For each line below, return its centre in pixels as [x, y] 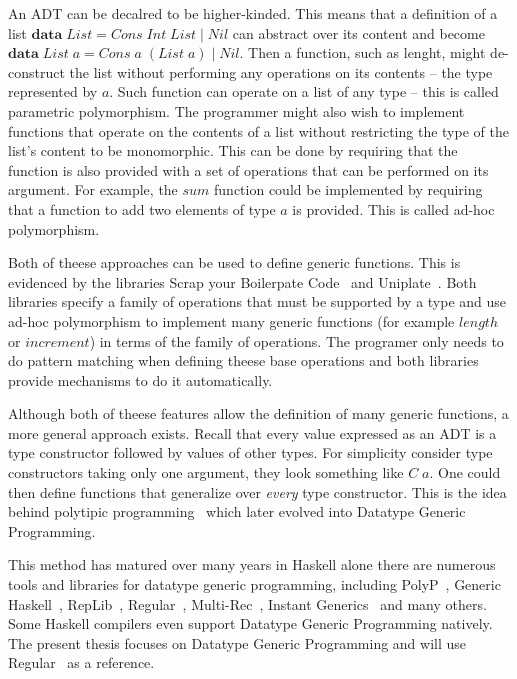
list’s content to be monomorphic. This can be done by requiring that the [233, 150]
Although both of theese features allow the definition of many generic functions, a [258, 413]
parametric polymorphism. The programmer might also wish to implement [236, 110]
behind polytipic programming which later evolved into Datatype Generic [237, 511]
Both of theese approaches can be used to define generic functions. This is [234, 262]
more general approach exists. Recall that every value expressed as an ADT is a [252, 432]
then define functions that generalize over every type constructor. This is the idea [257, 491]
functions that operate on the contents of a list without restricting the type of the [258, 130]
